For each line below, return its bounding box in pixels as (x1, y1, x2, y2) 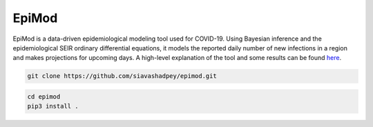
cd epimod (27, 92, 61, 100)
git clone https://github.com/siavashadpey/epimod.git (27, 72, 217, 80)
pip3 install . (27, 102, 79, 110)
